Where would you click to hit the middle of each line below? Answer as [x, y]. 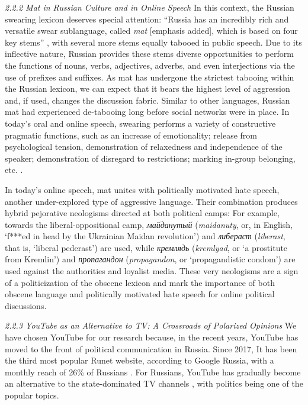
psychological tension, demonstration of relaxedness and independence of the [144, 147]
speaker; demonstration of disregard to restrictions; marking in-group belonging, [150, 158]
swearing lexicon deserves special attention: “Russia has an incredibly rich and [147, 19]
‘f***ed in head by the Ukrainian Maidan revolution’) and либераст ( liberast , [145, 236]
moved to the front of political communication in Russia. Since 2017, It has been [151, 348]
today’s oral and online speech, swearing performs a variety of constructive [140, 123]
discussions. [26, 305]
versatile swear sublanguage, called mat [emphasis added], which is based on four [151, 30]
